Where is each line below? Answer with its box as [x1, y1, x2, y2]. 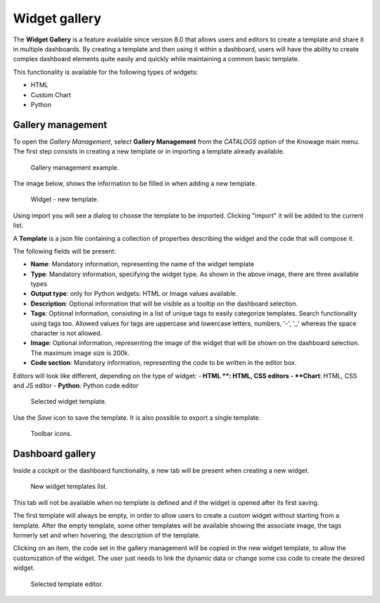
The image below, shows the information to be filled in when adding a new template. [13, 179, 257, 187]
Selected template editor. [30, 580, 103, 588]
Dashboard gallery [13, 447, 96, 459]
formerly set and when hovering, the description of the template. [13, 531, 201, 540]
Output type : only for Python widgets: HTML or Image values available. [30, 290, 238, 298]
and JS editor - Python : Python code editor [13, 381, 139, 390]
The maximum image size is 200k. [30, 349, 130, 357]
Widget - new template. [30, 195, 99, 204]
